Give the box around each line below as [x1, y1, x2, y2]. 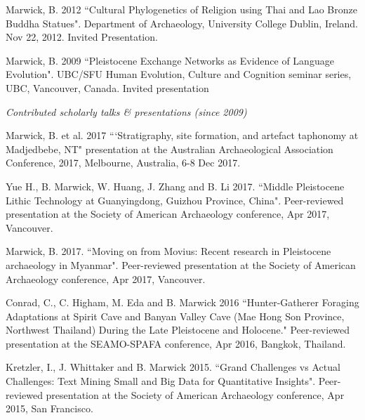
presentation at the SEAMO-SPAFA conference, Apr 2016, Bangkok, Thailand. [6, 336, 346, 350]
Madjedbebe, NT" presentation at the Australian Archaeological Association [6, 141, 333, 156]
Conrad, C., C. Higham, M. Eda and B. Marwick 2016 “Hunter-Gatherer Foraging [6, 295, 359, 310]
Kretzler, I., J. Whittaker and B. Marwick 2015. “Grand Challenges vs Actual [6, 360, 340, 374]
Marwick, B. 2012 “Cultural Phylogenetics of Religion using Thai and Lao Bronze [6, 2, 357, 16]
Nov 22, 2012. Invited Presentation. [6, 29, 158, 44]
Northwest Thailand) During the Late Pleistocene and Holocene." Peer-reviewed [6, 322, 350, 337]
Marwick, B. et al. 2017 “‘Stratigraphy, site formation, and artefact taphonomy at [6, 128, 359, 143]
